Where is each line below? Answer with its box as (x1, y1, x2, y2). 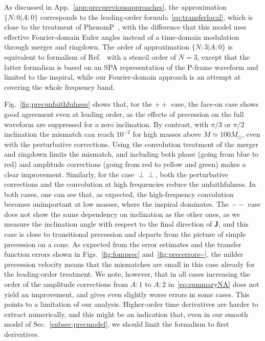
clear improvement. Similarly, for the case (4, 168, 135, 179)
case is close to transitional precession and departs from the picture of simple (4, 229, 246, 239)
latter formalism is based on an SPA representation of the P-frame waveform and (4, 61, 258, 72)
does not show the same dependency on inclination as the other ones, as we (4, 208, 240, 219)
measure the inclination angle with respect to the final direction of (4, 218, 212, 229)
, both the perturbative (156, 168, 228, 179)
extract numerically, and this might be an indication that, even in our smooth (4, 308, 248, 319)
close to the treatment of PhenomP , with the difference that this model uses (4, 21, 247, 32)
